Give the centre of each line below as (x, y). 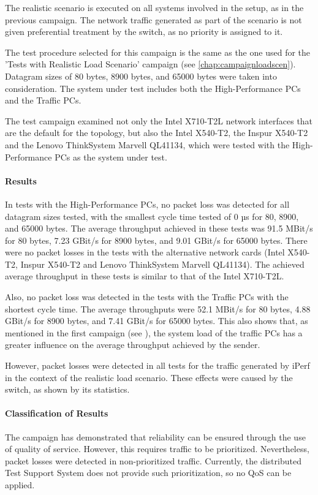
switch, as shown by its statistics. (67, 389)
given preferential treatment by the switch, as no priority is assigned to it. (144, 32)
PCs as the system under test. (111, 157)
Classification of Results (57, 413)
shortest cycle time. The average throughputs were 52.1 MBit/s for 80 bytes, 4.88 (158, 308)
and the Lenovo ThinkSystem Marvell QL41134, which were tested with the (147, 144)
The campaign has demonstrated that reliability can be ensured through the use (155, 436)
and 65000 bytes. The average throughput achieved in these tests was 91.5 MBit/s (159, 228)
